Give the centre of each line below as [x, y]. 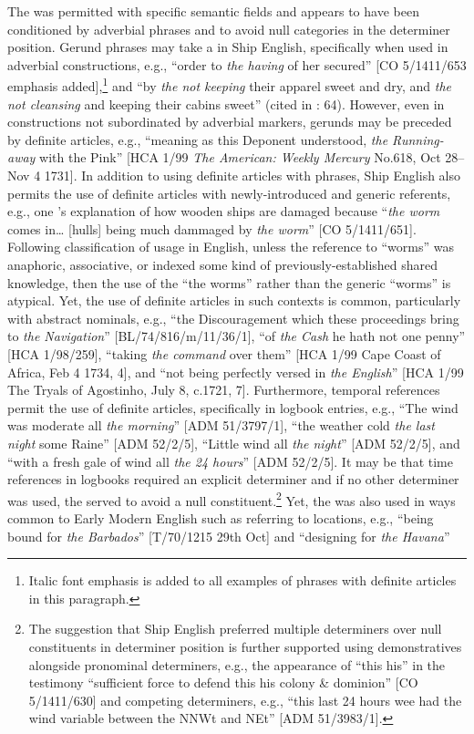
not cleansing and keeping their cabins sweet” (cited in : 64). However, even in [226, 103]
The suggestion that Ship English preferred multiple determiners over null [235, 629]
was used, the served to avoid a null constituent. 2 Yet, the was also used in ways [232, 499]
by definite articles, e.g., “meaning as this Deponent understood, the [198, 139]
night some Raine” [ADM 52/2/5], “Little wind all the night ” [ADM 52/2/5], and [234, 443]
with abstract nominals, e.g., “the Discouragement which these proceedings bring [233, 318]
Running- [418, 139]
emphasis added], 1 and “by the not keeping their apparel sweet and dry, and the [230, 85]
